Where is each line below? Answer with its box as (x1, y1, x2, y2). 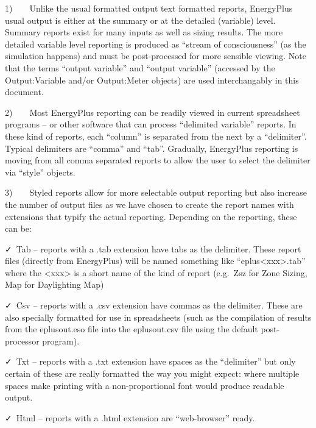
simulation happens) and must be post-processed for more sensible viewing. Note (5, 49, 306, 62)
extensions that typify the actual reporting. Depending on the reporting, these (5, 210, 297, 223)
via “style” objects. (5, 165, 75, 178)
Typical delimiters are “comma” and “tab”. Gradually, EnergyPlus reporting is (5, 141, 298, 154)
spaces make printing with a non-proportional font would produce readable (5, 379, 284, 391)
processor (5, 334, 40, 347)
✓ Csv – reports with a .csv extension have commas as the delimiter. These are (5, 299, 303, 312)
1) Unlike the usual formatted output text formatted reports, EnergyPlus (5, 2, 293, 14)
